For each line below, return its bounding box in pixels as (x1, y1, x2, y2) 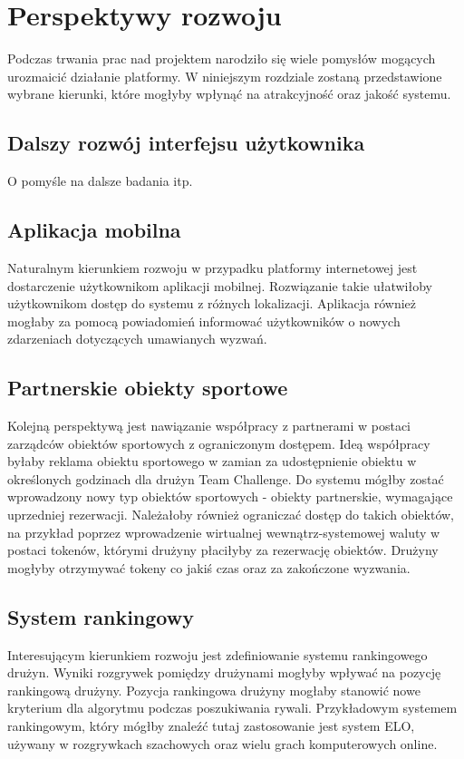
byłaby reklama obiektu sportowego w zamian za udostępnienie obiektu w (7, 452, 417, 471)
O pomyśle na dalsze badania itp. (7, 171, 193, 190)
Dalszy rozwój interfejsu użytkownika (7, 129, 365, 157)
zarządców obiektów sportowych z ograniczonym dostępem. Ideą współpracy (7, 433, 430, 452)
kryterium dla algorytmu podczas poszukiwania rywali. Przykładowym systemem (7, 698, 458, 717)
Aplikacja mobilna (7, 216, 181, 244)
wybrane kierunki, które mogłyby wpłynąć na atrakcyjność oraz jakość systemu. (7, 84, 451, 103)
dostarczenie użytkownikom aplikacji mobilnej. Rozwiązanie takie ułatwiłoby (7, 276, 432, 295)
